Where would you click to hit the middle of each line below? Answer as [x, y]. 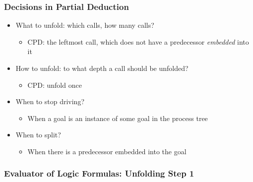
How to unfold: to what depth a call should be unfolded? [102, 68]
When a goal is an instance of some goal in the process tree [118, 118]
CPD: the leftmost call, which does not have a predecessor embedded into [138, 41]
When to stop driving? [50, 101]
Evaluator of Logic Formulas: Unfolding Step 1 [99, 173]
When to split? [38, 135]
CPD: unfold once [55, 85]
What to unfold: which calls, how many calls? [85, 25]
